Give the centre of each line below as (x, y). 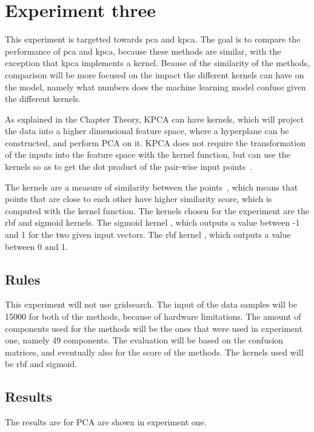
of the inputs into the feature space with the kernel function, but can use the (148, 154)
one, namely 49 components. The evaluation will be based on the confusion (144, 340)
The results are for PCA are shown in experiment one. (106, 422)
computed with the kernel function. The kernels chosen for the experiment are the (157, 210)
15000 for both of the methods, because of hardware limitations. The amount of (153, 316)
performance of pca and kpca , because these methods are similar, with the (143, 51)
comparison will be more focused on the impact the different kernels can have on (155, 74)
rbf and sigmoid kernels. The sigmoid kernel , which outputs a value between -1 (152, 222)
